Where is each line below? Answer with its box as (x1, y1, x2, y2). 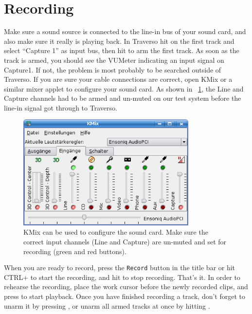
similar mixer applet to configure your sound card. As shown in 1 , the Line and (4, 83, 244, 93)
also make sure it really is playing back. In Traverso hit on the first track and (4, 36, 234, 46)
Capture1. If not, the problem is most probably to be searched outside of (4, 64, 221, 74)
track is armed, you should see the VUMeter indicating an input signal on (4, 55, 224, 65)
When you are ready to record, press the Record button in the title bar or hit (4, 262, 235, 273)
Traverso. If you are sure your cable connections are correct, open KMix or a (4, 74, 233, 84)
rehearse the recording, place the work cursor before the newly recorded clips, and (4, 281, 248, 292)
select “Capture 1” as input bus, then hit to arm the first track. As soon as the (4, 45, 239, 55)
